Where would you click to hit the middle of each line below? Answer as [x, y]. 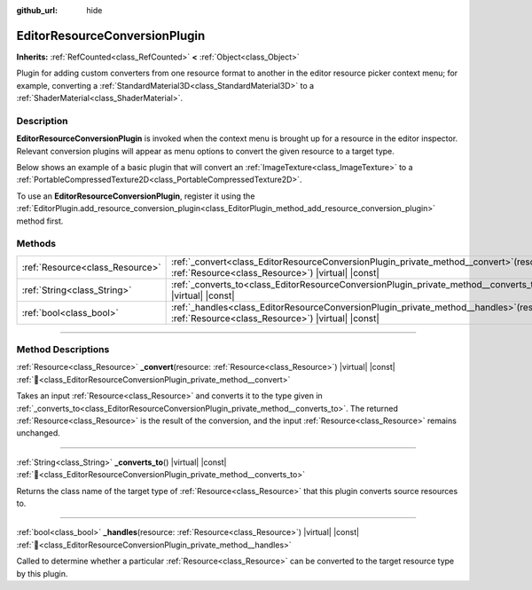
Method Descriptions [63, 350]
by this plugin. [42, 573]
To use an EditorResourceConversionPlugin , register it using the [136, 196]
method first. [40, 221]
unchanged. [39, 433]
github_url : [37, 10]
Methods [36, 244]
